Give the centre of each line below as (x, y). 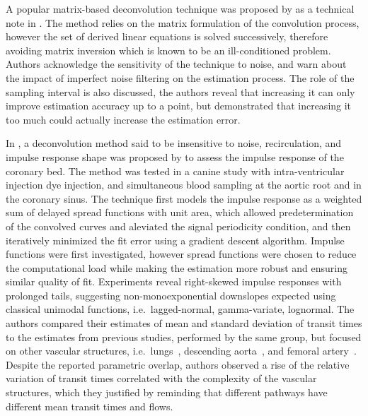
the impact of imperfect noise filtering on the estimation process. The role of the (180, 77)
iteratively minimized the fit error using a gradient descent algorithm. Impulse (175, 240)
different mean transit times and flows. (90, 406)
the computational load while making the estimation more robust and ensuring (177, 267)
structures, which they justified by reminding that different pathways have (167, 392)
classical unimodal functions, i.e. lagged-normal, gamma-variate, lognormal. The (180, 309)
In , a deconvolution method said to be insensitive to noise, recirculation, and (174, 143)
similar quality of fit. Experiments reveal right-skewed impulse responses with (174, 281)
